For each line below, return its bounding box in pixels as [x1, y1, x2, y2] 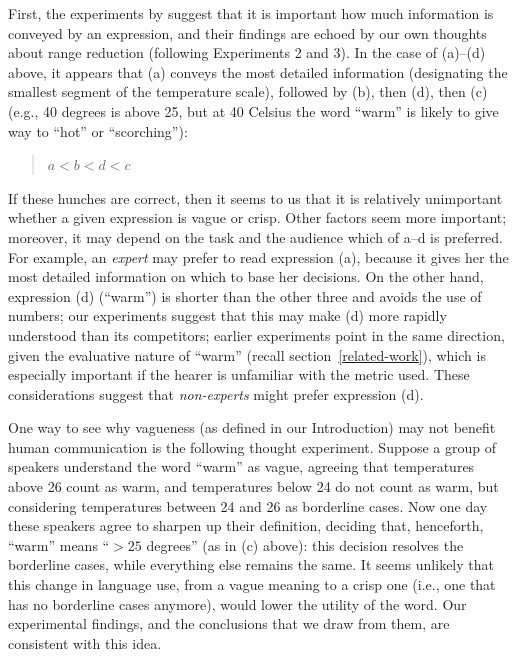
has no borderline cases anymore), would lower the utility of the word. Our [8, 593, 467, 614]
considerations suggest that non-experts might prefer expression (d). [8, 383, 424, 404]
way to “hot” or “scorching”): [8, 120, 188, 141]
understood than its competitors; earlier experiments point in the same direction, [8, 324, 505, 345]
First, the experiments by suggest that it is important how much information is [8, 3, 494, 23]
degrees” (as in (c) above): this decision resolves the [146, 534, 464, 555]
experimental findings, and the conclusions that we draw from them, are [8, 613, 450, 634]
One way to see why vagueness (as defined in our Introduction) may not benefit [8, 417, 496, 438]
